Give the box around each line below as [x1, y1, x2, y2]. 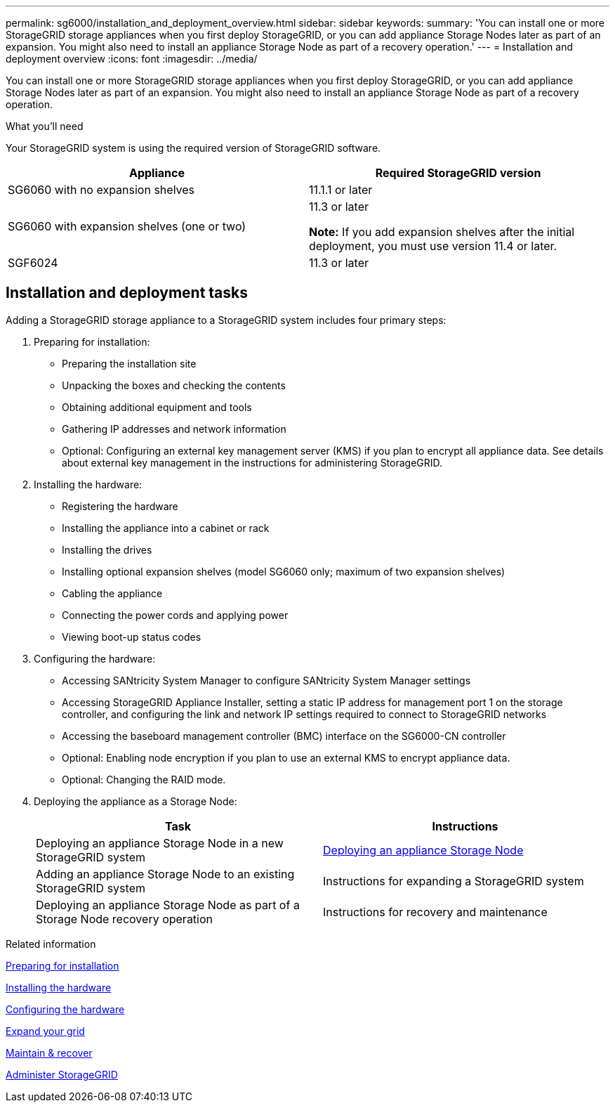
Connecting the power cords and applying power [62, 608, 289, 621]
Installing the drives [62, 543, 152, 556]
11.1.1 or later [309, 183, 373, 197]
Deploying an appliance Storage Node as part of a [36, 897, 300, 912]
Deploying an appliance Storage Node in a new [36, 835, 284, 850]
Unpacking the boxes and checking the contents [62, 379, 286, 391]
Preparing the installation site [62, 357, 197, 370]
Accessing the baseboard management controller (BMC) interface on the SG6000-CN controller [62, 729, 506, 742]
